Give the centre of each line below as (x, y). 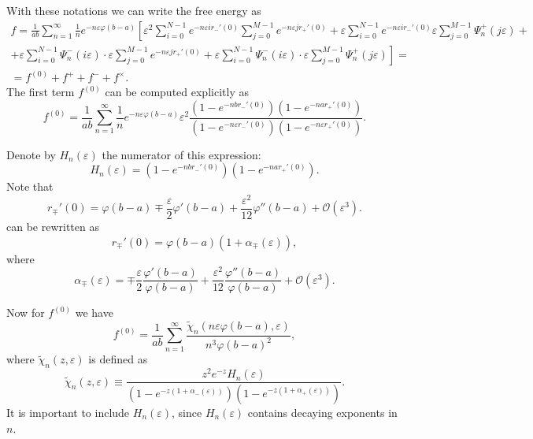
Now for (26, 313)
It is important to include (68, 413)
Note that (30, 186)
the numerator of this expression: (181, 154)
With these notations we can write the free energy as (134, 10)
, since (187, 413)
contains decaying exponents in (322, 413)
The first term (41, 92)
